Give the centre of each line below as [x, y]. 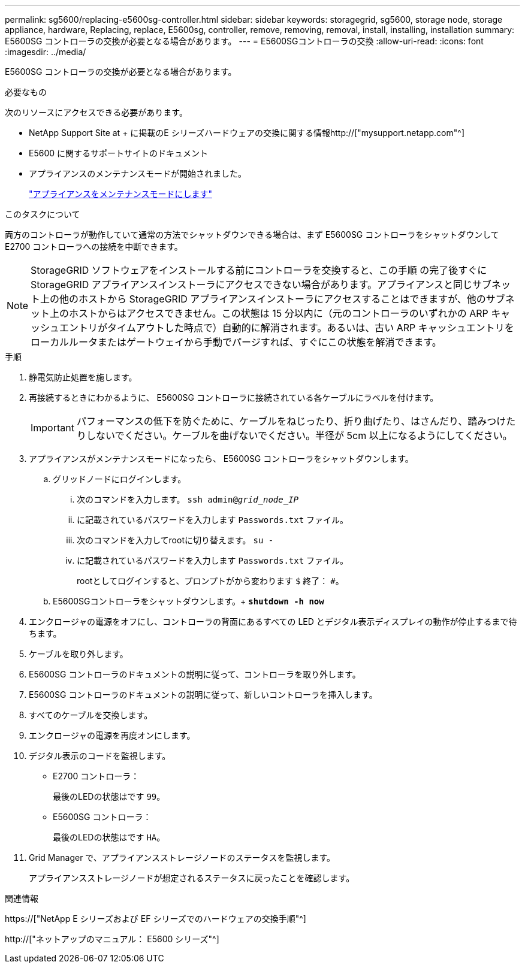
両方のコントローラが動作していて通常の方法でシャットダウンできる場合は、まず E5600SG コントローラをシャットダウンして [252, 235]
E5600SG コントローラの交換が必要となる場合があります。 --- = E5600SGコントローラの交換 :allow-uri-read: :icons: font [244, 41]
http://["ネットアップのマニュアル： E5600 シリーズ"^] [112, 939]
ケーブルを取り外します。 [79, 654]
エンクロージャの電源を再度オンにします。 [112, 735]
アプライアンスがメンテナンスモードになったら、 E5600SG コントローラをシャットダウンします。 [221, 459]
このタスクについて [43, 214]
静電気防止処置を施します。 [83, 377]
